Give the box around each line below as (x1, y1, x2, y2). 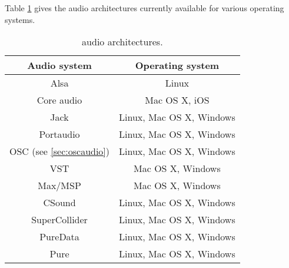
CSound (43, 196, 76, 210)
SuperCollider (31, 213, 88, 227)
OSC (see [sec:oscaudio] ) (9, 144, 110, 158)
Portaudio (39, 127, 80, 141)
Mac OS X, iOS (145, 93, 210, 107)
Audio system (27, 58, 92, 72)
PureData (39, 230, 79, 244)
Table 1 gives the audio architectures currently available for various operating (5, 2, 284, 14)
